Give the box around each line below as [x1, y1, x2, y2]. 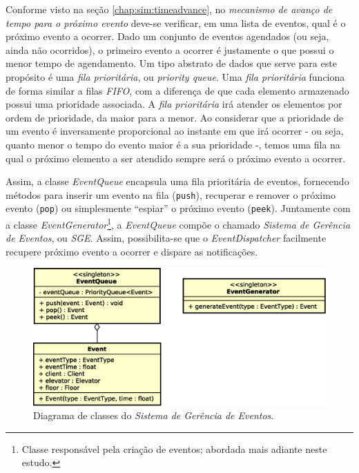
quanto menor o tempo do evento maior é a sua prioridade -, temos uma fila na [6, 137, 340, 151]
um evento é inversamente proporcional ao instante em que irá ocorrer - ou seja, [6, 124, 344, 138]
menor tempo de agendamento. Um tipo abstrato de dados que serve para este [6, 56, 337, 70]
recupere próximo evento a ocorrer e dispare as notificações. [6, 244, 258, 258]
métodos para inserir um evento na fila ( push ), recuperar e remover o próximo [6, 187, 336, 202]
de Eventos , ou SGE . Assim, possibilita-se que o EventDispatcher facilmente [6, 231, 327, 245]
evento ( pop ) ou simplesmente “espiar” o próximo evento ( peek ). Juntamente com [6, 201, 351, 215]
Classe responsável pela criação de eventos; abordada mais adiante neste [21, 441, 327, 456]
